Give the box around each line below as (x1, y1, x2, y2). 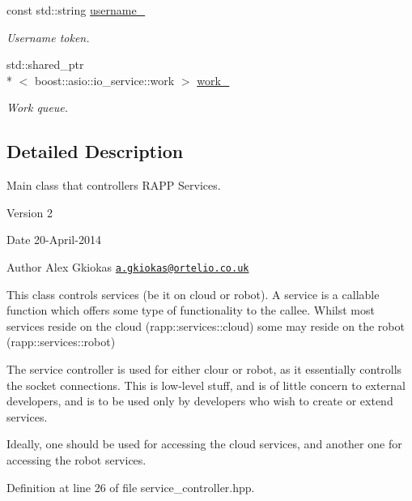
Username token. (6, 28, 90, 45)
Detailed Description (6, 139, 184, 164)
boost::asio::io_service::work (34, 71, 175, 88)
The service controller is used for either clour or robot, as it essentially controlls (6, 360, 402, 377)
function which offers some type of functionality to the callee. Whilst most (6, 302, 375, 319)
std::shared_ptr (6, 56, 84, 73)
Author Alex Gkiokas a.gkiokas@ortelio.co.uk (6, 258, 249, 275)
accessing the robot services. (6, 451, 147, 468)
